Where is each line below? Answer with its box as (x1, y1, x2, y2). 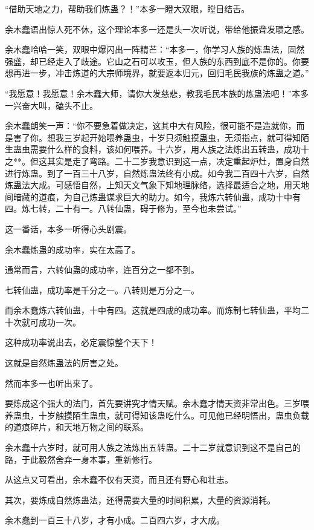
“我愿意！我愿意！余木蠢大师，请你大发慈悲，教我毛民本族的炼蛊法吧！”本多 (5, 87, 309, 99)
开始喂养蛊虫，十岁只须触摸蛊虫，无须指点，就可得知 (89, 131, 301, 143)
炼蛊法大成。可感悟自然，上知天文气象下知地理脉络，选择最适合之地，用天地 (5, 178, 309, 191)
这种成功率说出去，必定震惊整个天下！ (5, 336, 157, 348)
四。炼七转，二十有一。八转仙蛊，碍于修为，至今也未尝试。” (5, 202, 242, 215)
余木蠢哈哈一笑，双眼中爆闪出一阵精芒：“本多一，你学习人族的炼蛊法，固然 (5, 43, 305, 56)
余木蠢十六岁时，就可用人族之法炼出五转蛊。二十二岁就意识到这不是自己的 (5, 441, 301, 454)
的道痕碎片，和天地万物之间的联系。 (5, 420, 149, 433)
